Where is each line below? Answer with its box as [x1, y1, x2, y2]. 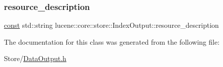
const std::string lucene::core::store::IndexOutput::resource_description [4, 20, 219, 30]
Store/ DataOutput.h [4, 53, 66, 64]
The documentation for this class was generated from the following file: [4, 36, 220, 47]
